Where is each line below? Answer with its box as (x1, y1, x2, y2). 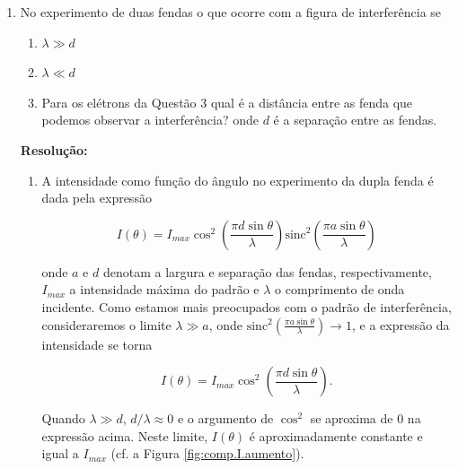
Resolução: (20, 140, 88, 159)
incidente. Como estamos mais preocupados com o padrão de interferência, (41, 297, 452, 316)
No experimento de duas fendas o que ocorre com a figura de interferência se (20, 3, 442, 21)
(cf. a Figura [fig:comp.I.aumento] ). (110, 444, 304, 463)
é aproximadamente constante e (249, 426, 423, 445)
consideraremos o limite (41, 315, 172, 334)
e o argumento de (177, 409, 274, 428)
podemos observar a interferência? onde (41, 110, 260, 129)
